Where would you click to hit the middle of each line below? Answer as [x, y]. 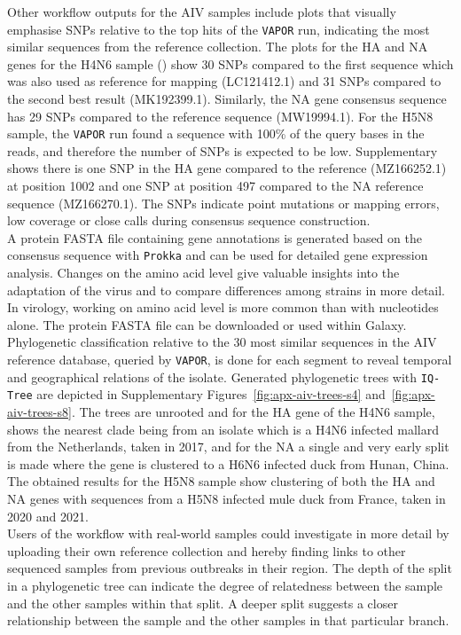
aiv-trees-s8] [39, 412]
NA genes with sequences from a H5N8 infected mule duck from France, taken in [227, 498]
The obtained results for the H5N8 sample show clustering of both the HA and [221, 481]
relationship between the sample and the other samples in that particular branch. [228, 620]
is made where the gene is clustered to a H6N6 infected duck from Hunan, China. [228, 463]
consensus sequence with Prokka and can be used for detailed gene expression [218, 255]
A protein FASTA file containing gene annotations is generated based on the [215, 237]
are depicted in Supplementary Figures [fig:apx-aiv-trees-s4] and [211, 394]
